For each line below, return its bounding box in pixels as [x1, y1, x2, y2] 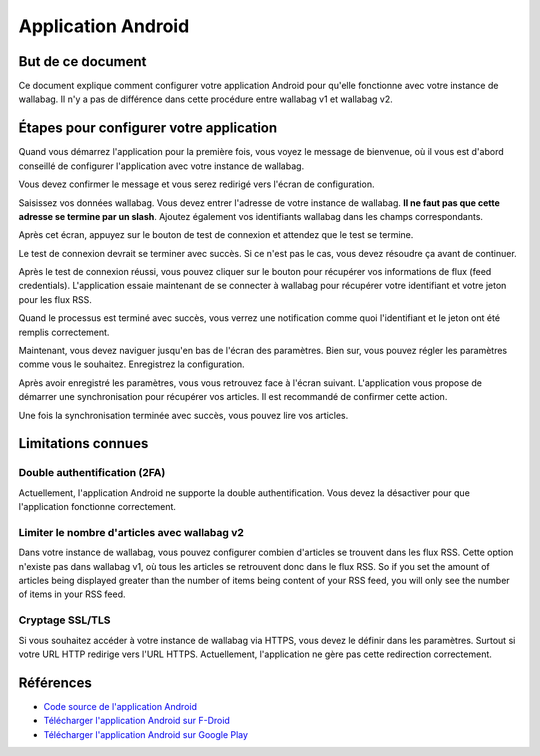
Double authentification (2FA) [18, 466, 166, 480]
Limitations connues [18, 435, 149, 452]
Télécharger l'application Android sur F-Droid [43, 715, 230, 727]
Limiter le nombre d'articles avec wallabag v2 [18, 525, 245, 539]
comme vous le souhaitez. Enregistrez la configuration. [18, 358, 245, 370]
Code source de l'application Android [43, 700, 198, 712]
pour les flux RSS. [18, 293, 92, 305]
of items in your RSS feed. [18, 588, 126, 600]
